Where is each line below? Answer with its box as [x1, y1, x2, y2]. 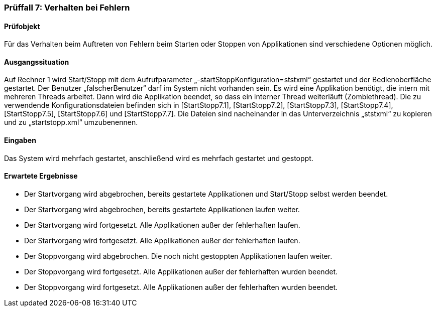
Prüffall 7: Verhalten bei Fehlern [4, 3, 130, 13]
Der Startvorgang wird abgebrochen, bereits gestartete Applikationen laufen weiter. [24, 205, 300, 214]
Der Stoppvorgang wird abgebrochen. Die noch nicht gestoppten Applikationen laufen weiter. [24, 251, 333, 260]
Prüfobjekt [4, 22, 40, 31]
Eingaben [4, 136, 36, 145]
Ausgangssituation [4, 57, 69, 66]
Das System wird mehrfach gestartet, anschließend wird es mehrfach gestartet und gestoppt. [4, 153, 313, 163]
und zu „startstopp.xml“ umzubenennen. [4, 118, 138, 127]
